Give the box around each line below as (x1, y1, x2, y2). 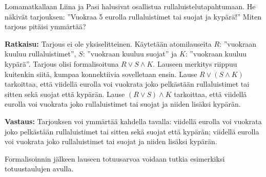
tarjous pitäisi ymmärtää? (5, 21, 86, 32)
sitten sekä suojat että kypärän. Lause (5, 88, 125, 99)
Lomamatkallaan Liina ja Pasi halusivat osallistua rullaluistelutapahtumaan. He (5, 1, 256, 11)
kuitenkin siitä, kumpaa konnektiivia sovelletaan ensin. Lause (5, 68, 197, 79)
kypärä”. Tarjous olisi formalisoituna (5, 58, 119, 69)
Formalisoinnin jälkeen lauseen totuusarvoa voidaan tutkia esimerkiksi (5, 153, 225, 164)
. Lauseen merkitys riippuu (153, 58, 237, 69)
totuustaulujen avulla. (5, 163, 74, 174)
